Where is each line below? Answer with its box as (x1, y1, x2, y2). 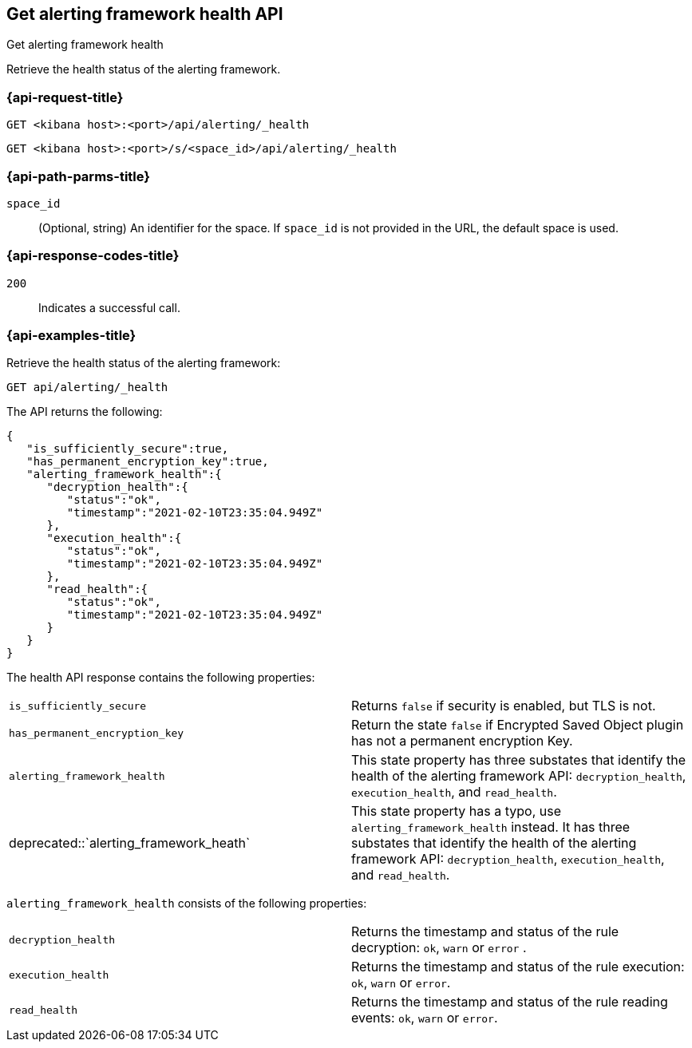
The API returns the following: (6, 405, 163, 419)
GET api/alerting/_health (6, 381, 168, 394)
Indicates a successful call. (38, 300, 180, 314)
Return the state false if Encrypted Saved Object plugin (351, 717, 684, 734)
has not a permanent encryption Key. (351, 733, 573, 749)
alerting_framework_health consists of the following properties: (6, 896, 367, 911)
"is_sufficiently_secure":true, (26, 442, 229, 456)
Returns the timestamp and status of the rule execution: (351, 959, 685, 975)
